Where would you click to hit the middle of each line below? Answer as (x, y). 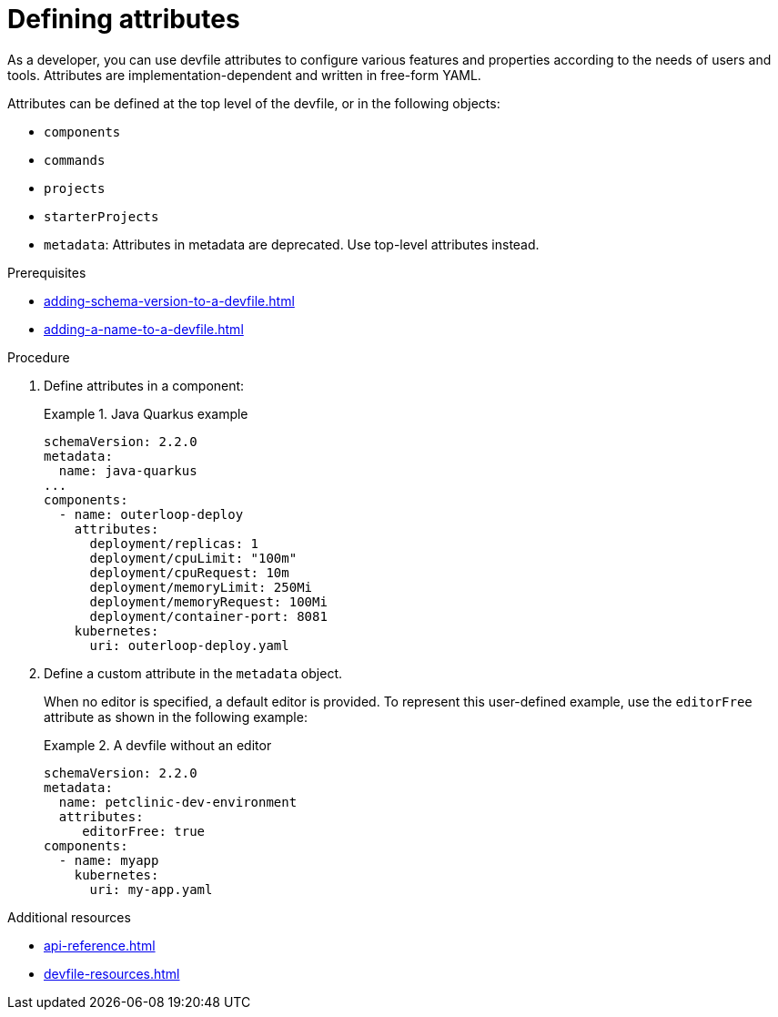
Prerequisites (47, 272)
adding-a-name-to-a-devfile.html (144, 329)
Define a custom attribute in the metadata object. (193, 673)
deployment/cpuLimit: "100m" (193, 558)
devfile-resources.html (112, 973)
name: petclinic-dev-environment (178, 802)
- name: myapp (109, 860)
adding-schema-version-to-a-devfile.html (169, 300)
